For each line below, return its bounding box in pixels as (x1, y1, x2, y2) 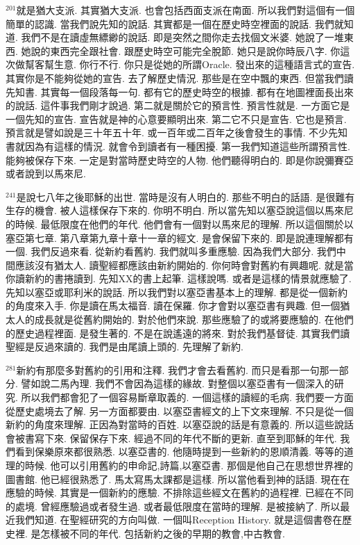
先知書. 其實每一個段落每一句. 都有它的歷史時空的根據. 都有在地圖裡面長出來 (6, 84, 354, 99)
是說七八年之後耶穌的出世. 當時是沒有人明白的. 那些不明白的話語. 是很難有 (16, 189, 355, 204)
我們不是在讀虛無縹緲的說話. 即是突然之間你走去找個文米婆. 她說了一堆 (21, 30, 344, 44)
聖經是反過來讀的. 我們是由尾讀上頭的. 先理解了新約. (6, 339, 243, 354)
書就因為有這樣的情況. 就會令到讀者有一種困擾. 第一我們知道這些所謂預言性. (6, 138, 350, 153)
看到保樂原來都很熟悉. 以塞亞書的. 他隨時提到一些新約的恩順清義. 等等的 (15, 444, 344, 459)
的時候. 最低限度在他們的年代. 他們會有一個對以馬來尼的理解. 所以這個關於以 (6, 216, 354, 231)
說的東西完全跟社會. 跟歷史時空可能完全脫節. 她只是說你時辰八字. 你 (31, 43, 341, 58)
